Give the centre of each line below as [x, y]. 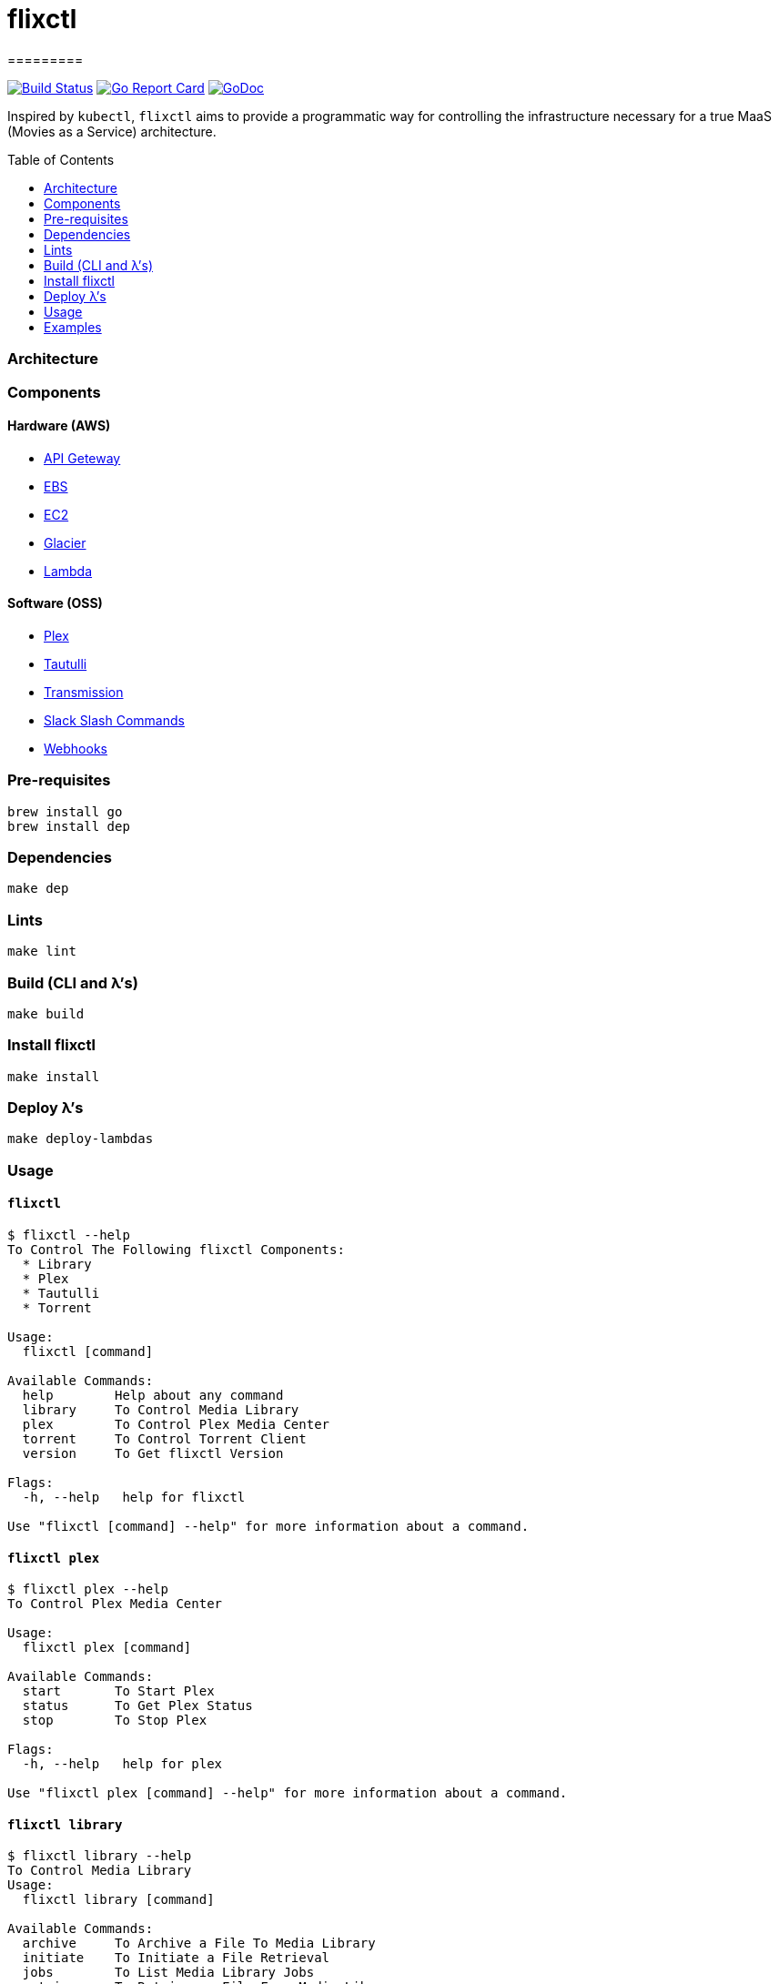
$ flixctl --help [69, 1235]
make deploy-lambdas [81, 1139]
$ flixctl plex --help [88, 1589]
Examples [73, 327]
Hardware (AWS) [59, 426]
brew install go [65, 811]
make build [46, 1013]
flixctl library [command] [118, 1900]
